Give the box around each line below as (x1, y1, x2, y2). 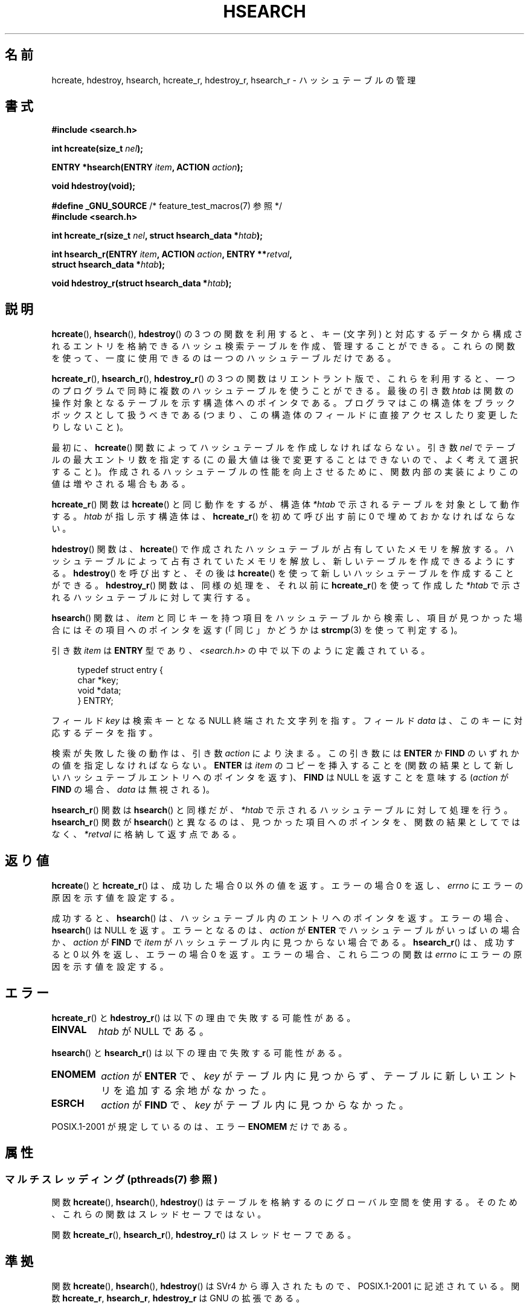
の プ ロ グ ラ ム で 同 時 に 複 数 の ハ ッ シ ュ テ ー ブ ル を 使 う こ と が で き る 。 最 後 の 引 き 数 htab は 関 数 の (51, 385, 514, 396)
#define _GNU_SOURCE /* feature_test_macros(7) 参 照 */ (51, 201, 282, 211)
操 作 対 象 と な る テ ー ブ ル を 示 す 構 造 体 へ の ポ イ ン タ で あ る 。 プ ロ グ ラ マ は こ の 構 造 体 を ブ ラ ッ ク (51, 398, 515, 408)
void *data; (77, 685, 121, 696)
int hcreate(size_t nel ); (51, 143, 144, 154)
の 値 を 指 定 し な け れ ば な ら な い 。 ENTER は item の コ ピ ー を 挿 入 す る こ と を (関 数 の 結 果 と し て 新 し (51, 760, 514, 771)
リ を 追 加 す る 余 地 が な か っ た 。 (101, 1084, 272, 1097)
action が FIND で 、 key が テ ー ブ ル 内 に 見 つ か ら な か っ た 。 (101, 1098, 409, 1111)
